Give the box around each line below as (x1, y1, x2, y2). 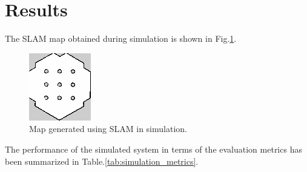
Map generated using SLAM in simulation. (29, 122, 187, 135)
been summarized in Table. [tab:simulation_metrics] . (5, 154, 199, 167)
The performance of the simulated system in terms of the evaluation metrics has (5, 142, 302, 155)
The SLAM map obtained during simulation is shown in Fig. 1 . (5, 32, 237, 45)
